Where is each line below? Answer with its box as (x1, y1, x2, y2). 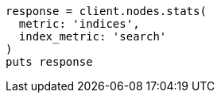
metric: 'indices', (18, 17, 140, 30)
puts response (6, 55, 93, 68)
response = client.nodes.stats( (6, 5, 207, 17)
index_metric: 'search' (18, 30, 167, 43)
